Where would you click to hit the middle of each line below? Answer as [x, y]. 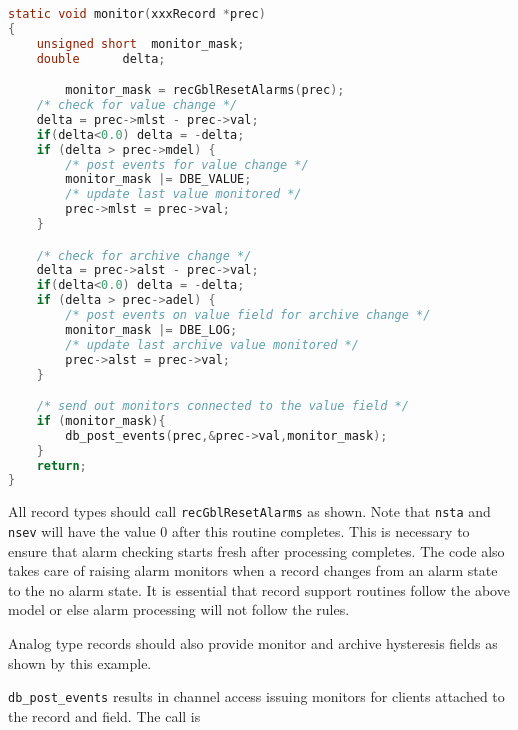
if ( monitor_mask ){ [101, 420]
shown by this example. [80, 662]
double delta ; [101, 58]
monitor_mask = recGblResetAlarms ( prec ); [205, 90]
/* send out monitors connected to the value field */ [222, 406]
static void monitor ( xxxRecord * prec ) [137, 14]
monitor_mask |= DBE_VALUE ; [158, 179]
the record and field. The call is [104, 715]
